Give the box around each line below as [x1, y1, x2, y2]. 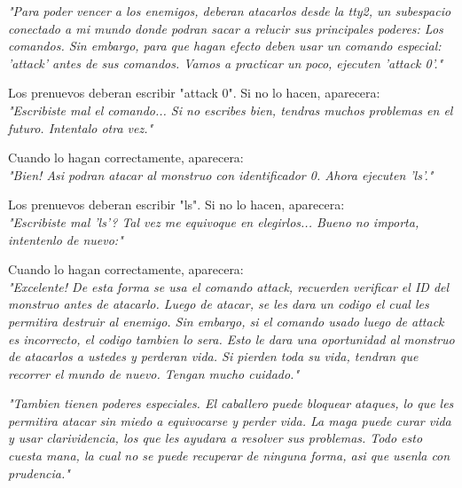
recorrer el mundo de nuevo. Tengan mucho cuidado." [8, 364, 300, 382]
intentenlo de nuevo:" [8, 230, 123, 248]
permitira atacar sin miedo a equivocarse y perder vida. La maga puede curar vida [8, 411, 451, 429]
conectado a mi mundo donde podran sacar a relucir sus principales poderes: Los [8, 19, 443, 37]
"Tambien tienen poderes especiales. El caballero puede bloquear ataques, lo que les [8, 394, 454, 413]
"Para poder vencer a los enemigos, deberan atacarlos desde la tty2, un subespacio [8, 2, 451, 20]
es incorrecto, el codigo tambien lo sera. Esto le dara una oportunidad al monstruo [8, 329, 455, 348]
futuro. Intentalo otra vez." [8, 118, 153, 137]
